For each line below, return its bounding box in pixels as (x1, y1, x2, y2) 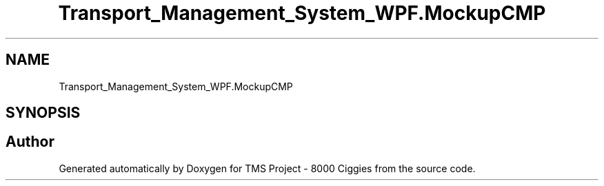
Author (6, 133, 54, 151)
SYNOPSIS (6, 104, 81, 122)
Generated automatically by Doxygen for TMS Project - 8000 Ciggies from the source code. (59, 162, 476, 174)
